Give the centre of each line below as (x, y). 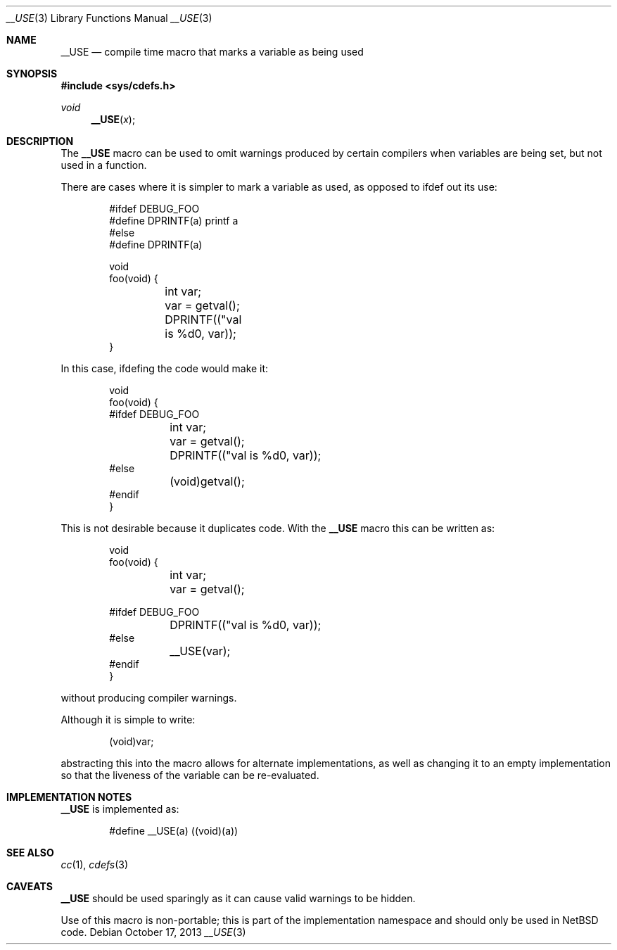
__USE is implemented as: (120, 809)
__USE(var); (200, 651)
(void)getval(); (207, 481)
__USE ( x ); (113, 119)
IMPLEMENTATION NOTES (69, 797)
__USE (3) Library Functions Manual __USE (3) (109, 18)
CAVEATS (30, 886)
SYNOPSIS (32, 74)
